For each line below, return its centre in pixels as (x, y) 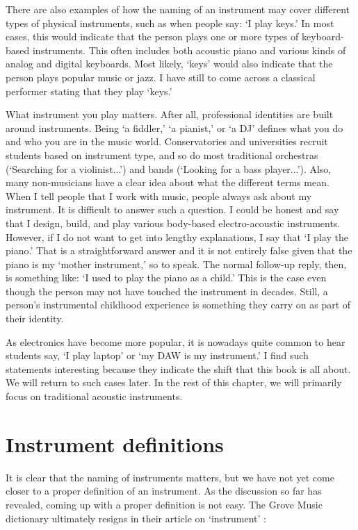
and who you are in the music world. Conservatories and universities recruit (167, 141)
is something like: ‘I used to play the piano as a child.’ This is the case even (166, 278)
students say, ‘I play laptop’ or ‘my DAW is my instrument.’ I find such (157, 355)
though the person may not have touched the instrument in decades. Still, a (167, 291)
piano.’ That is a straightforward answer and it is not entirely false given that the (179, 250)
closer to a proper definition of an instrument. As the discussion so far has (164, 491)
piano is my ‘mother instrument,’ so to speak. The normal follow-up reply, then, (176, 264)
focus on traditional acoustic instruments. (94, 396)
